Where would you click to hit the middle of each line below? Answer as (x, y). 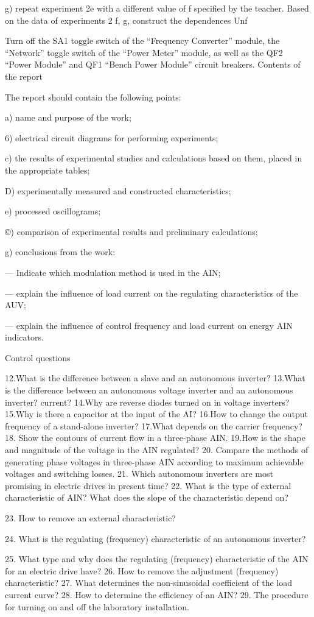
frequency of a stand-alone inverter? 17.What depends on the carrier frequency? (154, 425)
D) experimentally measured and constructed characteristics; (118, 190)
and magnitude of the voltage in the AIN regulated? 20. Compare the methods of (157, 450)
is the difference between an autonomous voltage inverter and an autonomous (149, 390)
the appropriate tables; (47, 170)
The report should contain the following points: (93, 97)
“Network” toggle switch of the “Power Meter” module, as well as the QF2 (144, 52)
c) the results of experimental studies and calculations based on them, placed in (154, 158)
